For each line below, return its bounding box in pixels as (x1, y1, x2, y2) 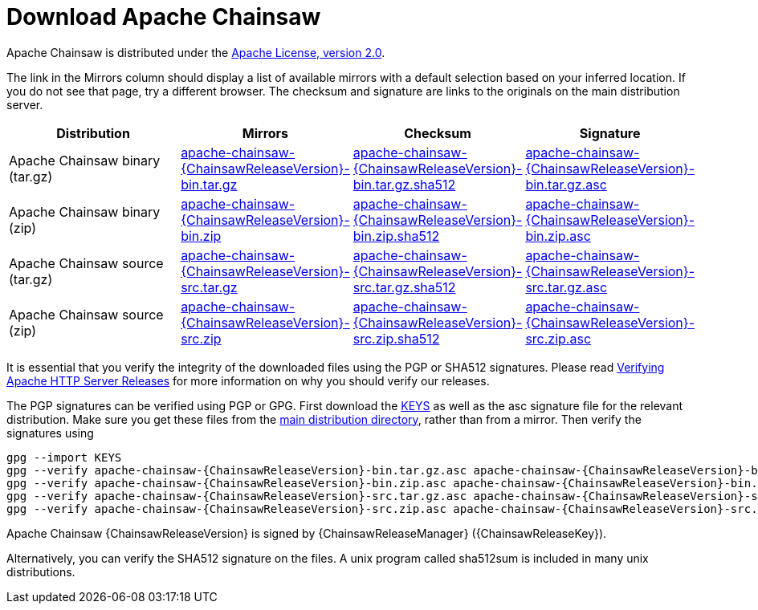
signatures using (6, 425, 94, 440)
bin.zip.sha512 (353, 227, 440, 244)
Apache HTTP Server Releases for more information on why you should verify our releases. (6, 373, 490, 388)
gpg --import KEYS (6, 450, 122, 464)
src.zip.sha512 (353, 330, 440, 347)
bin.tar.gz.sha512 (353, 176, 456, 193)
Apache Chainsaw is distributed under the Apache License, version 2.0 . (6, 45, 385, 59)
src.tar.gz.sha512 (353, 279, 456, 295)
